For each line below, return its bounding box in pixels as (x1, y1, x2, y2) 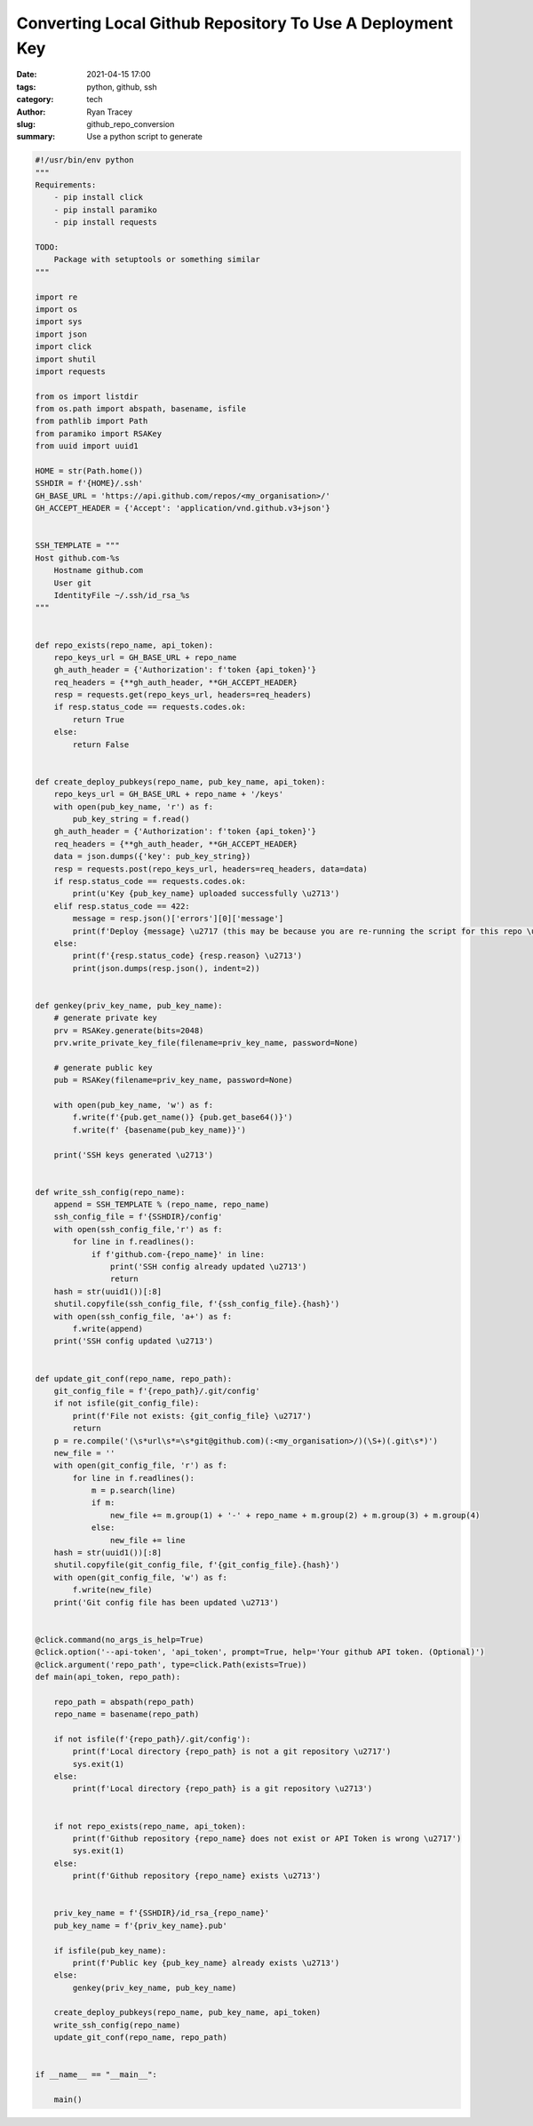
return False (72, 739, 130, 750)
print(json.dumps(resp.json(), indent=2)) (72, 963, 261, 973)
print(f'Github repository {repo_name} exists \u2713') (72, 1871, 322, 1881)
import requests (35, 366, 107, 377)
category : (16, 94, 54, 105)
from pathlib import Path (35, 416, 148, 426)
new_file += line (109, 1535, 186, 1545)
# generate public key (53, 1063, 153, 1072)
